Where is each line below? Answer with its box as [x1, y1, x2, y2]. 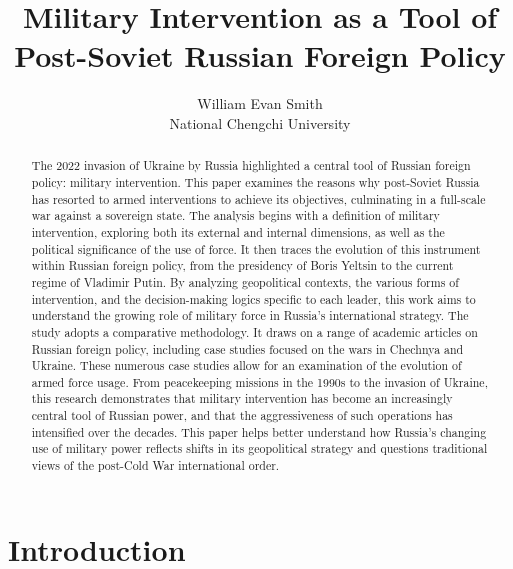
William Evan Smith [197, 93, 323, 114]
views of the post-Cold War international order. [31, 457, 280, 474]
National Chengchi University [169, 112, 351, 133]
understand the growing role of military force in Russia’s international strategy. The [31, 307, 469, 324]
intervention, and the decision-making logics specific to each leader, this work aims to [31, 290, 476, 307]
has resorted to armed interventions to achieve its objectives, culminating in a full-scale [31, 190, 486, 207]
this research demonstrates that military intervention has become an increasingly [31, 390, 453, 407]
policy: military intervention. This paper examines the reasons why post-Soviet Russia [31, 173, 480, 190]
